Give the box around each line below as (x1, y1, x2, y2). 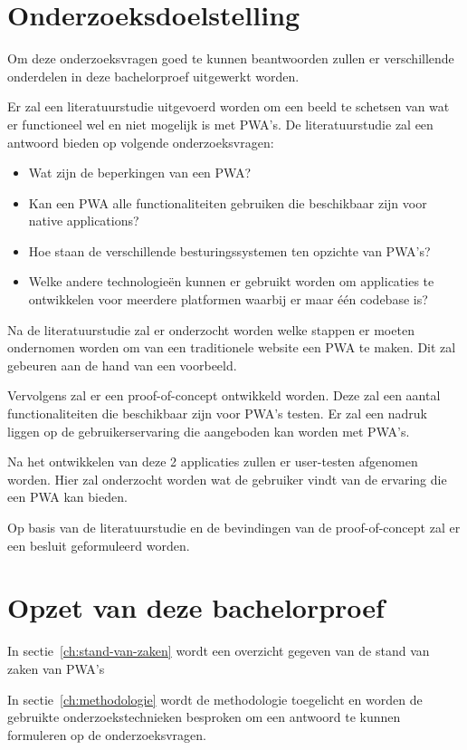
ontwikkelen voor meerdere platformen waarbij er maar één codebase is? (28, 290, 428, 309)
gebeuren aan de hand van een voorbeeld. (7, 355, 237, 374)
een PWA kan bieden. (7, 487, 128, 506)
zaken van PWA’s (7, 659, 105, 678)
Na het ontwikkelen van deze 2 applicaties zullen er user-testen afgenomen (7, 452, 418, 471)
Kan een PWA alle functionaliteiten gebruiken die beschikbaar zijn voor (28, 193, 427, 212)
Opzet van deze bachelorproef (7, 589, 385, 626)
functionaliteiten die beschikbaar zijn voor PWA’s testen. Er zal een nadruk (7, 404, 427, 423)
